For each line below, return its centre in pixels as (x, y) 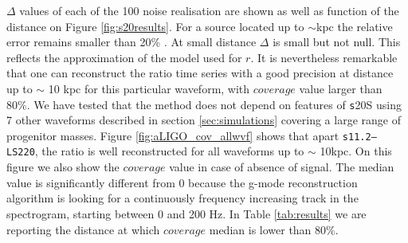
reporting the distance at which (83, 229)
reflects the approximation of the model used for (124, 57)
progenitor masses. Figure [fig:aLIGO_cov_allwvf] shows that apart (173, 135)
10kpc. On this (356, 151)
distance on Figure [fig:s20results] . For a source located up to (155, 26)
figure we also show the (63, 167)
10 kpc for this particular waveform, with (149, 88)
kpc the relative (355, 26)
